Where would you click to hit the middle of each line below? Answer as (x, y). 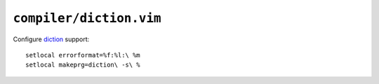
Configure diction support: (51, 39)
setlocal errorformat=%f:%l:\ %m (83, 55)
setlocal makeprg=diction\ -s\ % (83, 65)
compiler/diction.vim (87, 18)
